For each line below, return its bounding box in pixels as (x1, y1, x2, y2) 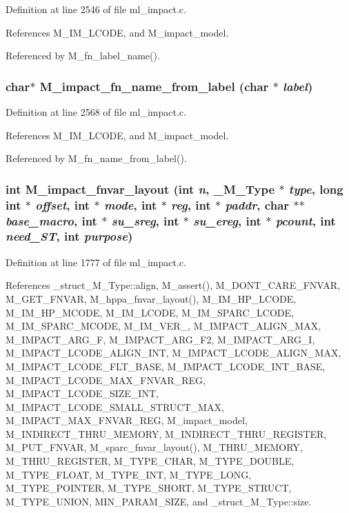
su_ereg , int (193, 212, 261, 229)
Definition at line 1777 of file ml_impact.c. (6, 254, 186, 269)
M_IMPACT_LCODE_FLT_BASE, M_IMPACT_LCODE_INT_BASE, (6, 359, 326, 373)
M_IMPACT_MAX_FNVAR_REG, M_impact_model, (6, 413, 248, 428)
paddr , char (225, 196, 290, 213)
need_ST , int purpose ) (6, 228, 133, 245)
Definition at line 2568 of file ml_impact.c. (6, 105, 186, 119)
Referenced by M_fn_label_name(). (6, 48, 160, 63)
